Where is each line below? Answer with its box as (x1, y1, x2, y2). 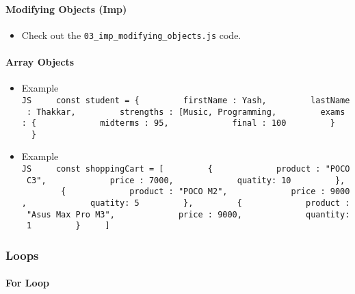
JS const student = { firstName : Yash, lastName (21, 95, 350, 105)
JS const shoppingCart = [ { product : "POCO (21, 164, 350, 174)
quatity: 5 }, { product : (90, 198, 350, 209)
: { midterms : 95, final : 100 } (21, 118, 335, 129)
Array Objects (5, 55, 75, 69)
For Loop (5, 276, 50, 290)
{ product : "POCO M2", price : (61, 187, 326, 197)
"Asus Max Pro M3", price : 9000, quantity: (26, 209, 350, 219)
